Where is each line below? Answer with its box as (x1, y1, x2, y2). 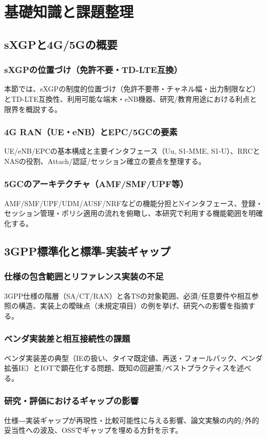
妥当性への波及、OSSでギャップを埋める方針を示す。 (4, 425, 183, 435)
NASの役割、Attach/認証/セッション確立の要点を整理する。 (4, 155, 206, 166)
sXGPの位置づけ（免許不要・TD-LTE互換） (4, 63, 182, 76)
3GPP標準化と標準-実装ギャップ (4, 243, 171, 259)
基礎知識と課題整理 (4, 1, 134, 22)
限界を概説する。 (4, 103, 62, 114)
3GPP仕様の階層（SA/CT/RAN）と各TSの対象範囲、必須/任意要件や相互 (4, 290, 252, 301)
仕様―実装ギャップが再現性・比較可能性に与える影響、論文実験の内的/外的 (4, 414, 259, 425)
